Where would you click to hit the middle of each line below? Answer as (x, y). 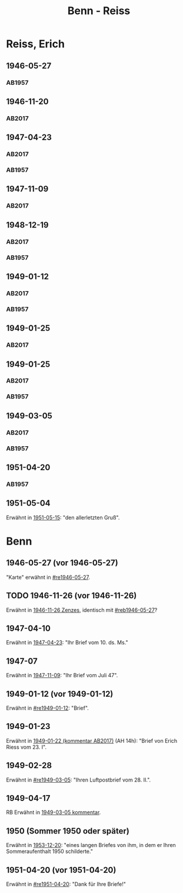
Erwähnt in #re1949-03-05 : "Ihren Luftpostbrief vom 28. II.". (79, 780)
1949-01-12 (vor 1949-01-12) (60, 694)
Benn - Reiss (99, 11)
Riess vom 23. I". (26, 747)
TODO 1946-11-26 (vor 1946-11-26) (71, 596)
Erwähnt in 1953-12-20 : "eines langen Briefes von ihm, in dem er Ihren (91, 845)
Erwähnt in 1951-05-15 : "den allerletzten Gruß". (63, 518)
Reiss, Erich (35, 44)
